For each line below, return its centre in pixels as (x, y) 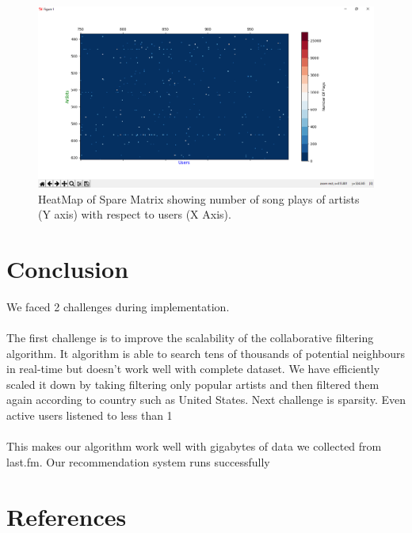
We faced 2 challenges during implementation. (118, 306)
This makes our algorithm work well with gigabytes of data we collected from (194, 446)
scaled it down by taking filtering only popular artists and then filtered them (193, 384)
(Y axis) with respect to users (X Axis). (135, 214)
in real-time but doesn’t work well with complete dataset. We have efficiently (193, 369)
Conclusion (68, 268)
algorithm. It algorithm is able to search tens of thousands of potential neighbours (206, 353)
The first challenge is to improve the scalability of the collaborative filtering (190, 338)
